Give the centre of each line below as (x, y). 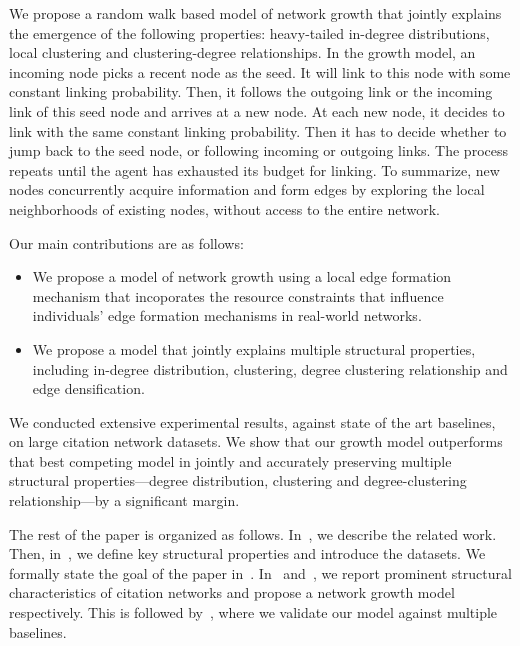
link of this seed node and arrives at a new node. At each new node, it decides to (257, 110)
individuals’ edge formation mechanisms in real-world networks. (227, 315)
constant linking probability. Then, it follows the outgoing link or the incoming (251, 91)
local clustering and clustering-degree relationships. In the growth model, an (242, 52)
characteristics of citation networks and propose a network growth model (232, 592)
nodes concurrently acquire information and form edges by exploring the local (247, 189)
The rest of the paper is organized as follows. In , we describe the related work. (253, 533)
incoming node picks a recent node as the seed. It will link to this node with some (260, 71)
